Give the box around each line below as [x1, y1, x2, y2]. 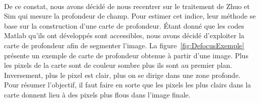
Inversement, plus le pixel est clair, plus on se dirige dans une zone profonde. [4, 69, 240, 80]
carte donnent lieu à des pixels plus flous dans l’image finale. [4, 89, 191, 99]
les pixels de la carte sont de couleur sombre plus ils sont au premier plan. [4, 60, 232, 70]
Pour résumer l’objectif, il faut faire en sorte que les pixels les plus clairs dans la [4, 79, 251, 90]
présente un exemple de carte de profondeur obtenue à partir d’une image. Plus [4, 50, 248, 60]
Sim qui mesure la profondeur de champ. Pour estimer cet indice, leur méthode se [4, 11, 256, 21]
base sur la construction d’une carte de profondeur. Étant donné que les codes [4, 20, 244, 31]
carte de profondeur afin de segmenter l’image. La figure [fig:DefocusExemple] [4, 40, 244, 50]
